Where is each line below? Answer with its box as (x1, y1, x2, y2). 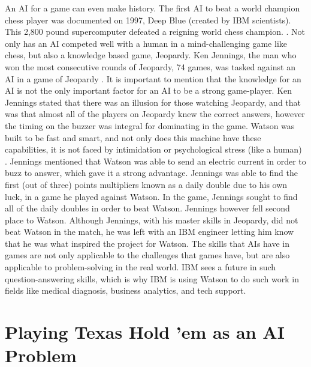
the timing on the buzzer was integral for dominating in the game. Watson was (5, 119, 295, 132)
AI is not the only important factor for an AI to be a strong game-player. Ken (5, 84, 292, 97)
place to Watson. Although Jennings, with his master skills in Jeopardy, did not (5, 213, 298, 226)
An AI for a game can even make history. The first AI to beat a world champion (5, 2, 300, 14)
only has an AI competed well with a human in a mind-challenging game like (5, 37, 288, 49)
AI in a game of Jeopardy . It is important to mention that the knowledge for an (5, 72, 301, 85)
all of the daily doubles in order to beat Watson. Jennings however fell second (5, 202, 290, 214)
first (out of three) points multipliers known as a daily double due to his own (5, 178, 288, 190)
